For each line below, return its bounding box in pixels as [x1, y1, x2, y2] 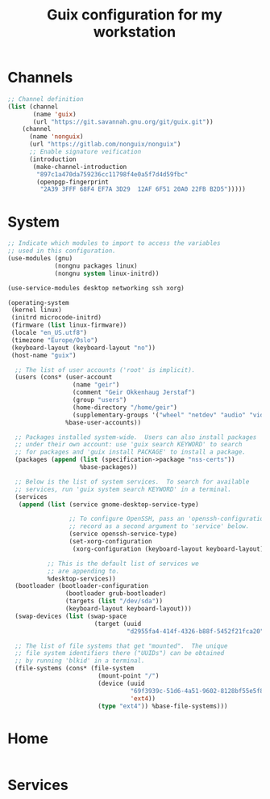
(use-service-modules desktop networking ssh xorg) [7, 284, 185, 292]
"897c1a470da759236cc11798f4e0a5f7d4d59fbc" [36, 170, 189, 179]
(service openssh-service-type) [69, 530, 178, 539]
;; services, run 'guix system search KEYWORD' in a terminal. [15, 485, 231, 493]
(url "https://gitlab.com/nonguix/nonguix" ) [28, 140, 181, 149]
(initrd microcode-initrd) [10, 314, 102, 322]
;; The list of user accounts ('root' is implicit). [15, 366, 196, 374]
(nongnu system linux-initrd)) [54, 269, 160, 277]
